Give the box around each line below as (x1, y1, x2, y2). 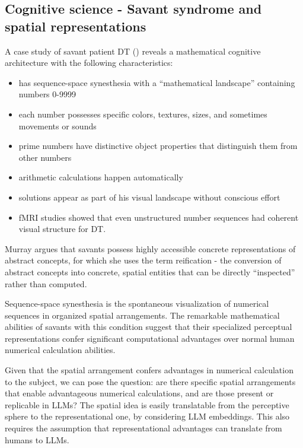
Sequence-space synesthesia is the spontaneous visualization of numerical (5, 297, 269, 310)
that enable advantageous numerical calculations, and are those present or (5, 387, 274, 399)
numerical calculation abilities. (5, 344, 116, 356)
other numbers (18, 151, 72, 163)
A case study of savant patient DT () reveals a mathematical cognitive (5, 45, 261, 57)
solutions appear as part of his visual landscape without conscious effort (18, 190, 280, 203)
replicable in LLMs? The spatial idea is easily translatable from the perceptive (5, 398, 289, 411)
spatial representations (5, 17, 146, 35)
